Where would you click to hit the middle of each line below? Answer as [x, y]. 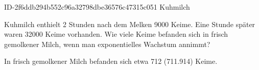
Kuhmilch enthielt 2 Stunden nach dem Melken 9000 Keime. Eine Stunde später [130, 24]
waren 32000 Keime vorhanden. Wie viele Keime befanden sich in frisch [116, 34]
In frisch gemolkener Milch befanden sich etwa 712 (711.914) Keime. [111, 61]
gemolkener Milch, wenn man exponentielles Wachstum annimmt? [107, 44]
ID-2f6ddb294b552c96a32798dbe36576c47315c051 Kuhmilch [97, 7]
